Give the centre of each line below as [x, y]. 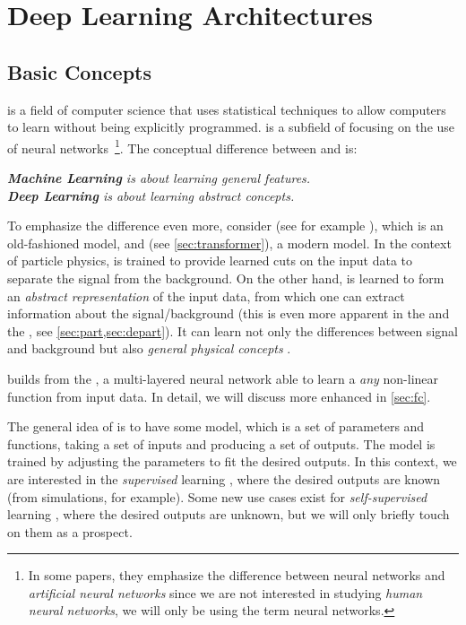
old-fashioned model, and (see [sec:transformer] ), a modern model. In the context [229, 243]
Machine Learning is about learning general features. [159, 178]
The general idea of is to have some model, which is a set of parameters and [216, 426]
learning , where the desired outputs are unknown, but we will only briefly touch [229, 514]
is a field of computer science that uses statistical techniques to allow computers [227, 109]
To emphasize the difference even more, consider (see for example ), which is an [225, 226]
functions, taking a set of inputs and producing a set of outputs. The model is [221, 443]
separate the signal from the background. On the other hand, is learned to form [226, 278]
